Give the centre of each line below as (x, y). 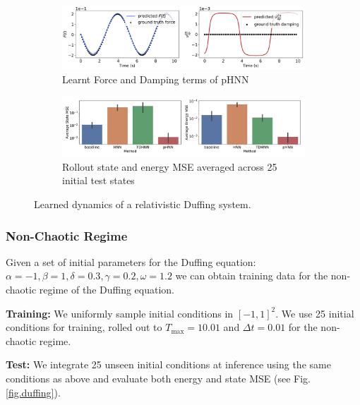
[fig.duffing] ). (33, 392)
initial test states (98, 180)
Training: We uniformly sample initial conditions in (120, 313)
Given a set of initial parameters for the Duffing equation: (131, 261)
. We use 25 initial (315, 313)
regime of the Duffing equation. (107, 289)
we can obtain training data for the (252, 276)
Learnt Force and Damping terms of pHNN (156, 79)
